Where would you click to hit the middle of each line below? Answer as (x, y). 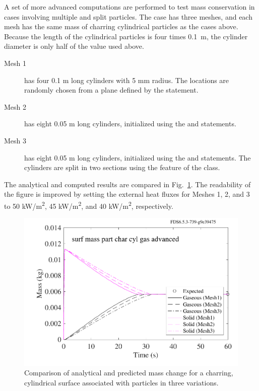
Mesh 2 (15, 106)
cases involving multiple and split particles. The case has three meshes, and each (128, 16)
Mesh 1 (15, 63)
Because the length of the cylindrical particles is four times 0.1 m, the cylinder (126, 36)
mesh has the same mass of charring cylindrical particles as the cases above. (121, 26)
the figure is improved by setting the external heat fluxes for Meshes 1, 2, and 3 (127, 194)
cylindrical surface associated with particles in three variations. (121, 382)
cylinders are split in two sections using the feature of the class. (122, 167)
